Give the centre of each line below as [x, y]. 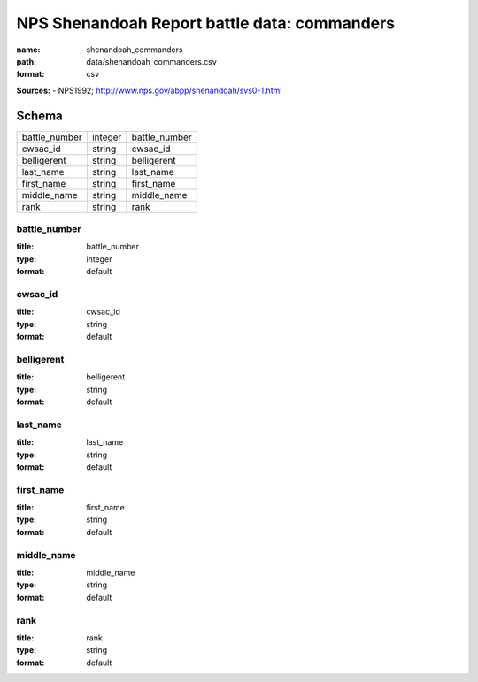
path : [27, 61]
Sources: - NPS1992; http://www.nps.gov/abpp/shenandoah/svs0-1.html [149, 90]
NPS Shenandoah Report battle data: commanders [206, 23]
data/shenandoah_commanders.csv [151, 61]
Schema [40, 115]
